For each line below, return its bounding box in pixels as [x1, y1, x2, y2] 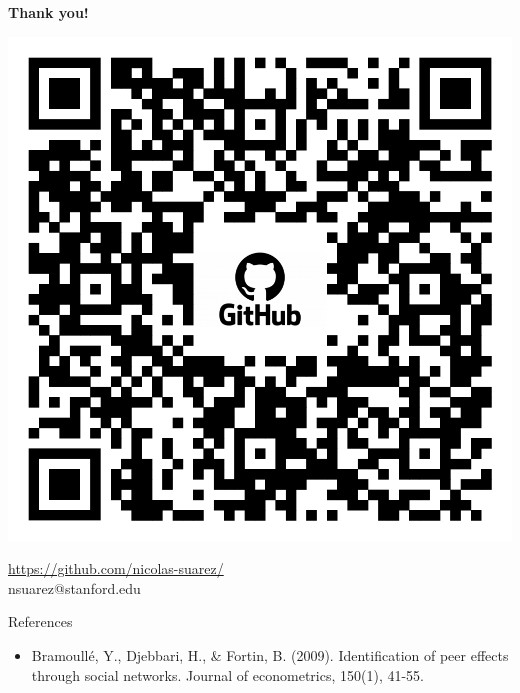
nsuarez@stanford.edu [8, 577, 141, 598]
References [8, 611, 73, 632]
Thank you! [8, 2, 89, 22]
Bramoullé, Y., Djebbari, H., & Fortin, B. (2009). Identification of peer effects [31, 644, 509, 665]
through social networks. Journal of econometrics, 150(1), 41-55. [31, 664, 424, 685]
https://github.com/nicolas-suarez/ [8, 558, 224, 579]
